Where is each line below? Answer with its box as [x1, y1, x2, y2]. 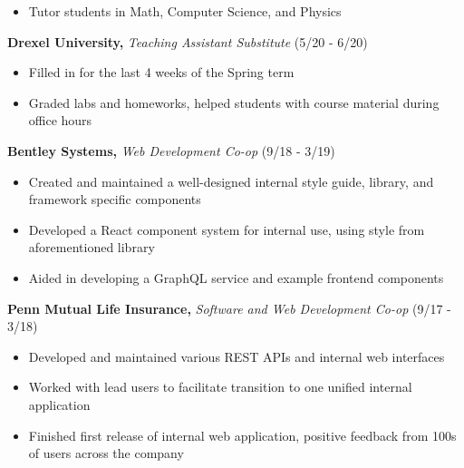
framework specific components [28, 190, 201, 209]
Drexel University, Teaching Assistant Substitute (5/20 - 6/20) [7, 32, 368, 51]
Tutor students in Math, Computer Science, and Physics [28, 2, 342, 20]
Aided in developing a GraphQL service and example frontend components [28, 268, 444, 287]
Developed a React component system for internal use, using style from [28, 219, 425, 239]
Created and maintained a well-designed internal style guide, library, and [28, 171, 434, 190]
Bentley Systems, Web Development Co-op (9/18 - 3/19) [7, 141, 335, 160]
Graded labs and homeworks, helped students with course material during [28, 93, 440, 112]
